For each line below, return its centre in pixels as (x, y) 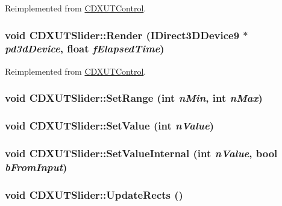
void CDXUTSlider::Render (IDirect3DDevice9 (122, 35)
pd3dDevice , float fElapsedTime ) (85, 48)
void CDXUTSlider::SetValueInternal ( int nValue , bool (141, 153)
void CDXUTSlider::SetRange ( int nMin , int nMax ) (134, 98)
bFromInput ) (36, 167)
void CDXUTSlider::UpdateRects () (94, 194)
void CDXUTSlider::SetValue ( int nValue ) (110, 126)
